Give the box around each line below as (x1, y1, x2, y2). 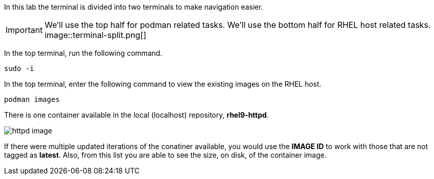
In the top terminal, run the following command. (4, 49, 162, 57)
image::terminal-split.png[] (44, 30, 147, 40)
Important (6, 25, 43, 35)
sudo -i (4, 64, 35, 73)
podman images (4, 95, 60, 103)
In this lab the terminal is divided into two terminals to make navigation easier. (4, 3, 263, 11)
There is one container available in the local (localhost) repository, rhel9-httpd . (4, 111, 269, 119)
